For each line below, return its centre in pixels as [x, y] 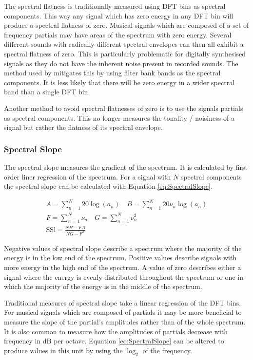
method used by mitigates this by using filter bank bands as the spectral [112, 73]
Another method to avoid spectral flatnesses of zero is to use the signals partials [124, 108]
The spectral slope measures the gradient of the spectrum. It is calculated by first [126, 167]
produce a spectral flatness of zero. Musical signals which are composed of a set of [126, 25]
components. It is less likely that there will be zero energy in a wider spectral [119, 82]
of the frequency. [167, 350]
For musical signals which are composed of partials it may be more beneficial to [123, 312]
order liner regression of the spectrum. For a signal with [88, 176]
